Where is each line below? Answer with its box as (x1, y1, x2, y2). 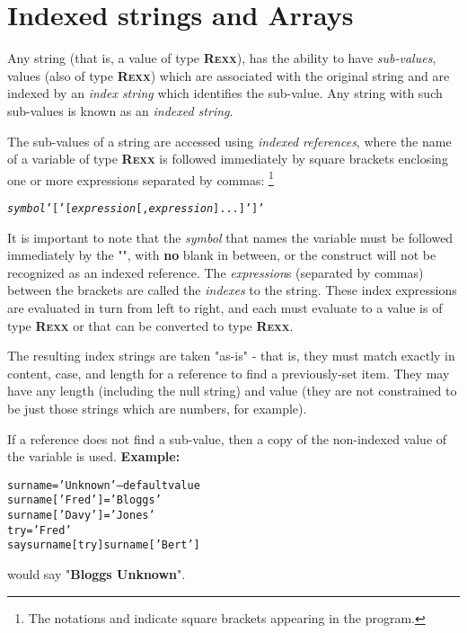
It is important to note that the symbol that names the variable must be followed (7, 227, 454, 246)
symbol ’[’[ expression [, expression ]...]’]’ (7, 201, 265, 215)
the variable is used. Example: (7, 447, 181, 466)
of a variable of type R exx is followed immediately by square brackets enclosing (7, 149, 448, 168)
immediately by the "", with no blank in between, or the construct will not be (7, 245, 436, 264)
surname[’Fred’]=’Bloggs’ (7, 494, 162, 507)
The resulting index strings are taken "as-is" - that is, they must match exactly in (7, 346, 455, 365)
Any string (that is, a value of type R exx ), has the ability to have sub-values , (7, 49, 436, 67)
